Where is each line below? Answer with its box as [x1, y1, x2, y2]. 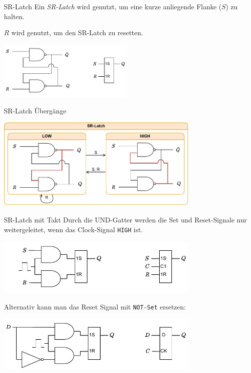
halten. [4, 11, 25, 21]
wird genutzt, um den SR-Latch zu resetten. [11, 27, 143, 38]
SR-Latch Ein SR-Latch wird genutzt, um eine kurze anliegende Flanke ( [4, 1, 222, 11]
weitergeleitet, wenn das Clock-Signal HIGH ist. [4, 224, 143, 234]
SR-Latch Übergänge [4, 105, 66, 115]
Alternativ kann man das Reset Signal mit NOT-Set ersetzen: [4, 301, 186, 311]
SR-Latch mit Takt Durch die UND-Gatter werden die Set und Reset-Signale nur [4, 215, 247, 225]
